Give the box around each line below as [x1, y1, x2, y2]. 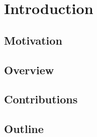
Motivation [4, 32, 62, 48]
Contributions [4, 91, 78, 107]
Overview [4, 62, 54, 77]
